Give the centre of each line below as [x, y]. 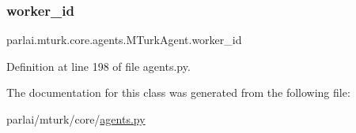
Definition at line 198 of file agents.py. [98, 66]
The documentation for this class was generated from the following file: [178, 92]
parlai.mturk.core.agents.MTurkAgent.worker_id [124, 40]
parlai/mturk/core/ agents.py [76, 119]
